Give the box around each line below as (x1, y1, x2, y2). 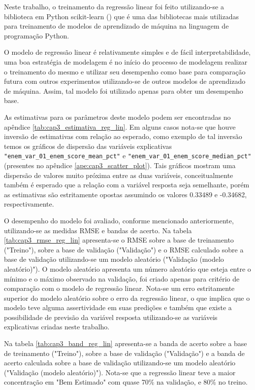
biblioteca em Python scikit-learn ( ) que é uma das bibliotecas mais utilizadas (4, 11, 239, 21)
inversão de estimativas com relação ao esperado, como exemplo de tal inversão (4, 131, 242, 142)
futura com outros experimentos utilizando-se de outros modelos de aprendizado (4, 76, 246, 86)
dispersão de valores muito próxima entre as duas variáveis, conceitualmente (4, 170, 233, 180)
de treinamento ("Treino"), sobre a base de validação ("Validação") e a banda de (4, 348, 245, 358)
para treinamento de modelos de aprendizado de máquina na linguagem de (4, 21, 229, 31)
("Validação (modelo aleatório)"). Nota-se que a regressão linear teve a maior (4, 367, 236, 377)
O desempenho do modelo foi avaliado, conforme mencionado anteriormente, (4, 215, 234, 225)
